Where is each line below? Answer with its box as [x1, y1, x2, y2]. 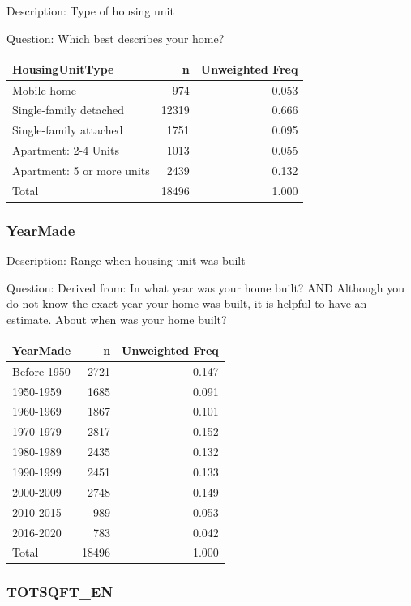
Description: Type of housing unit [6, 2, 174, 19]
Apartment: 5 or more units [12, 161, 150, 178]
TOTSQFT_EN [6, 582, 113, 602]
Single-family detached [12, 101, 125, 118]
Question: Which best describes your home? [6, 29, 225, 46]
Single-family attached [12, 122, 123, 139]
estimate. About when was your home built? [6, 310, 227, 327]
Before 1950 [12, 362, 71, 379]
